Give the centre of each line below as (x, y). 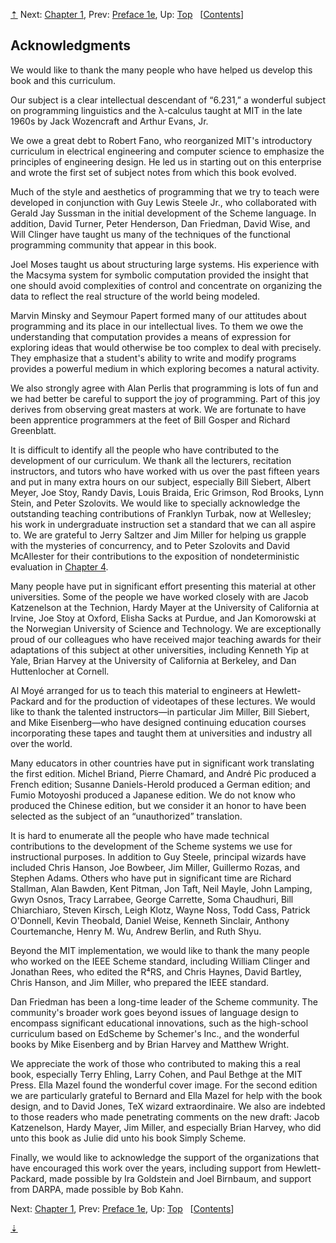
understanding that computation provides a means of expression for (151, 336)
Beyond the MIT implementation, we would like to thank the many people (160, 950)
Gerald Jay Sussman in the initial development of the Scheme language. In (163, 213)
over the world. (41, 743)
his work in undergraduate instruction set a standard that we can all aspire (163, 524)
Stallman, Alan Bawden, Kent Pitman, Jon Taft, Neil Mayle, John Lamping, (161, 888)
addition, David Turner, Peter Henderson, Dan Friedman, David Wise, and (160, 223)
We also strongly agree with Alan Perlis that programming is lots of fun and (164, 388)
